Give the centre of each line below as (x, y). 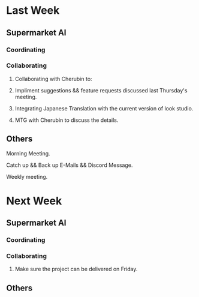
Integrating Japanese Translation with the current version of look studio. (104, 108)
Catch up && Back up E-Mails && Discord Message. (70, 165)
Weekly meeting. (27, 176)
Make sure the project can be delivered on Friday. (76, 269)
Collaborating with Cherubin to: (53, 79)
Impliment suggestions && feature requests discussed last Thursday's (101, 90)
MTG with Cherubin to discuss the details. (67, 120)
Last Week (33, 10)
